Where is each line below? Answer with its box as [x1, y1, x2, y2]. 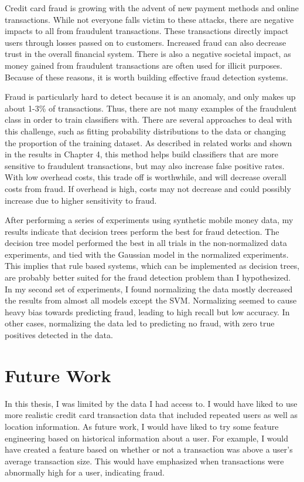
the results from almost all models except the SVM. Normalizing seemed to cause [5, 294, 297, 306]
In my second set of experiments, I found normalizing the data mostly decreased [5, 282, 293, 295]
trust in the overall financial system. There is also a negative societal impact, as [5, 48, 291, 60]
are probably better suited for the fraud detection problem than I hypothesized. [5, 271, 291, 284]
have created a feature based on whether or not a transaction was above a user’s [5, 443, 293, 456]
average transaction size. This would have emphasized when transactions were [5, 454, 284, 467]
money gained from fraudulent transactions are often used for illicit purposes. [5, 59, 282, 71]
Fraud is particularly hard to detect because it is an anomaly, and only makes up [5, 90, 296, 103]
